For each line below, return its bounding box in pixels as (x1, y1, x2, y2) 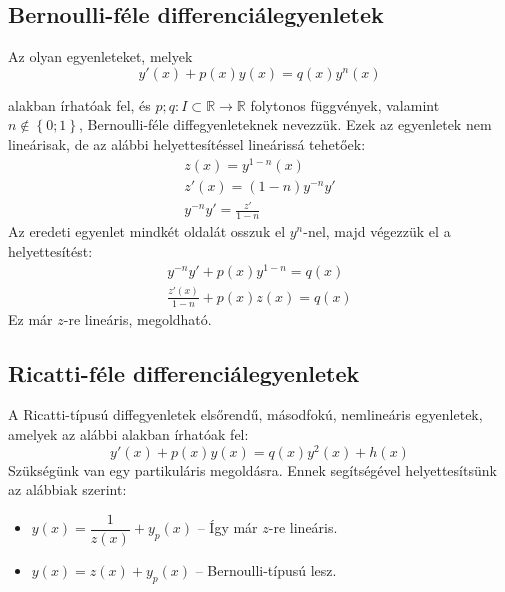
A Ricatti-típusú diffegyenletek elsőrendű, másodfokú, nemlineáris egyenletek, (8, 404, 483, 425)
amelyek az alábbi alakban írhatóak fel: (8, 424, 249, 445)
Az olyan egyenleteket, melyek (8, 46, 193, 67)
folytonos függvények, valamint (250, 94, 440, 115)
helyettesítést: (8, 240, 93, 261)
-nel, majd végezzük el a (303, 221, 451, 242)
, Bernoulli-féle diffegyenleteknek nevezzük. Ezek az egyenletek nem (78, 114, 492, 135)
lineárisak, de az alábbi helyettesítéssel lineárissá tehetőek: (8, 133, 366, 154)
